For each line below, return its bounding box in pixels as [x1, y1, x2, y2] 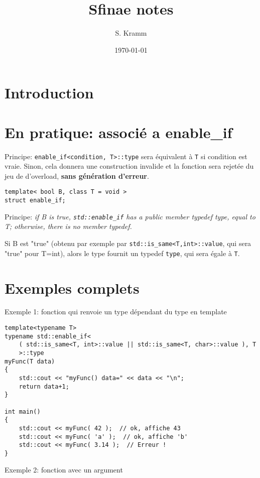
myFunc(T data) [5, 357, 55, 365]
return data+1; [19, 383, 69, 390]
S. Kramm [115, 28, 147, 38]
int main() [5, 408, 41, 415]
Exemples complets [5, 277, 140, 298]
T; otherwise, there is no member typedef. [5, 221, 132, 231]
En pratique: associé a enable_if [5, 122, 232, 142]
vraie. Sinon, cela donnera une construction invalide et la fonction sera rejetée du [5, 161, 254, 171]
